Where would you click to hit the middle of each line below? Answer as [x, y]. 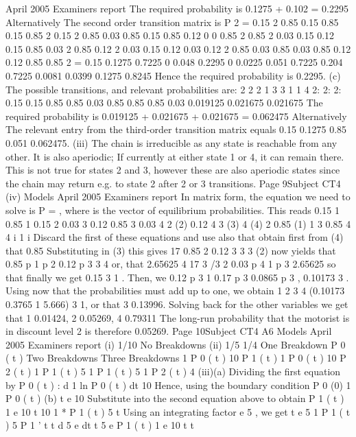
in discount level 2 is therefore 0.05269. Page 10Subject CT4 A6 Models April [169, 331]
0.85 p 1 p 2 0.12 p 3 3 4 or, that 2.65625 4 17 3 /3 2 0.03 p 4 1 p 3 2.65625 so [171, 264]
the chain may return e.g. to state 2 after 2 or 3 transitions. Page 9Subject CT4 [173, 183]
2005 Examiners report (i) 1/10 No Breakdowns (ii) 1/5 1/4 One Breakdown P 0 [176, 344]
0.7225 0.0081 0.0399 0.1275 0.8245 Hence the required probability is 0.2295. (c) [173, 75]
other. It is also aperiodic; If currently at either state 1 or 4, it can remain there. [175, 156]
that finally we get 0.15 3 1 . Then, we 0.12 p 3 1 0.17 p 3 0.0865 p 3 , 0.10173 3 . [177, 277]
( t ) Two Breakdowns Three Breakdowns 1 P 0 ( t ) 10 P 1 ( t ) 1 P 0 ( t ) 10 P [176, 358]
